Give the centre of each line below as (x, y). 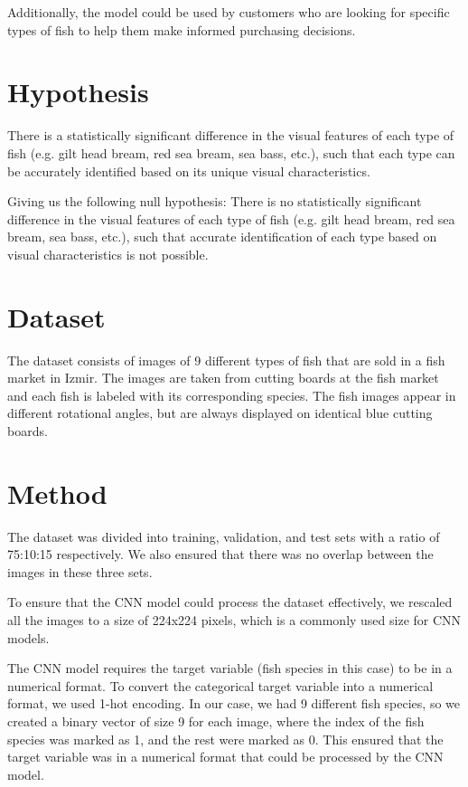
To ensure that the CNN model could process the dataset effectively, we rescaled (230, 602)
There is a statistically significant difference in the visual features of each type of (231, 135)
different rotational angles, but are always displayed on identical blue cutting (220, 413)
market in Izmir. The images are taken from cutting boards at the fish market (223, 378)
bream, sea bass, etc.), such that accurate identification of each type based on (222, 237)
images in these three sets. (80, 571)
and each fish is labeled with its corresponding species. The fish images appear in (232, 395)
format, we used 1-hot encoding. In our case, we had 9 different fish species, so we (234, 703)
